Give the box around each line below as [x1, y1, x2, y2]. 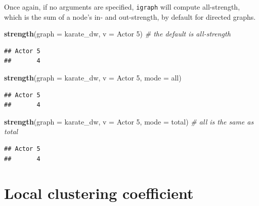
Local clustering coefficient [4, 183, 194, 203]
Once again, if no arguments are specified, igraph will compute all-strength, [4, 2, 240, 12]
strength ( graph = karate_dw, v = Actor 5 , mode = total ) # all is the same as [4, 116, 254, 127]
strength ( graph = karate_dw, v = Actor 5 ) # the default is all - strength [4, 28, 231, 39]
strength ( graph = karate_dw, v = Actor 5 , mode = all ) [4, 72, 182, 83]
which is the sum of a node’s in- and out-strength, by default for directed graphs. [4, 11, 256, 22]
